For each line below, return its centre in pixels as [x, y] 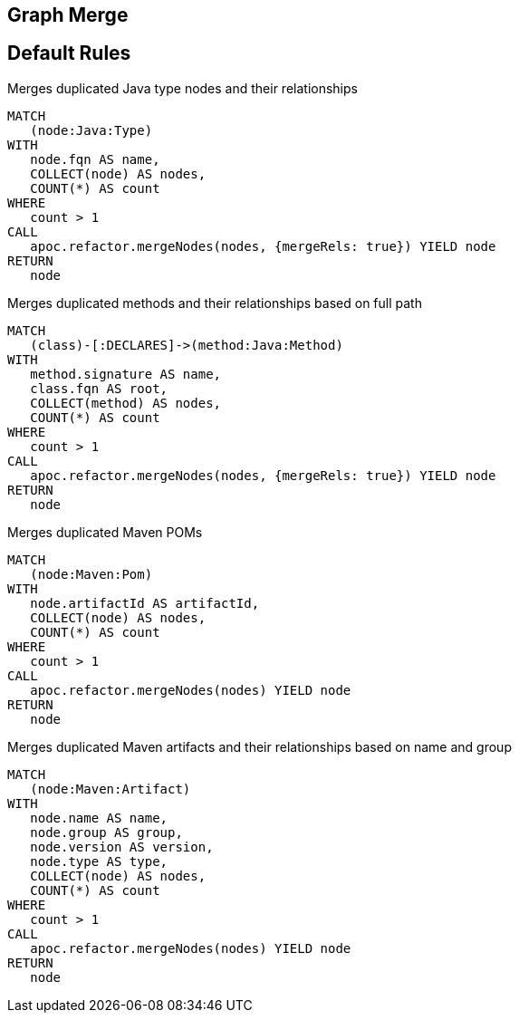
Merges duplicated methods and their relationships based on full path [215, 303]
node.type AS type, [99, 861]
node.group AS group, [106, 832]
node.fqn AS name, [95, 159]
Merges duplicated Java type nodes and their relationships [183, 88]
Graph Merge [68, 15]
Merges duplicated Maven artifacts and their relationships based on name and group [259, 746]
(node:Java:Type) [91, 130]
